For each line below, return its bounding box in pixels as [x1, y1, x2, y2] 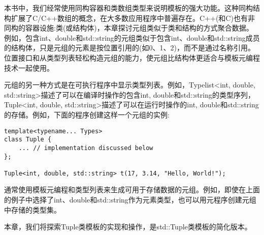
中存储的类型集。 [4, 204, 61, 215]
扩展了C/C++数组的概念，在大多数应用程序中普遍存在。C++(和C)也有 [11, 12, 248, 23]
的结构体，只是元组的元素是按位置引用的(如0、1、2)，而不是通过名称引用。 [4, 42, 255, 53]
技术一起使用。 [4, 62, 54, 73]
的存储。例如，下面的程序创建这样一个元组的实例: [4, 109, 170, 120]
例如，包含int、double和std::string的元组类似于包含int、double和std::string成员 [4, 32, 260, 43]
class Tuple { [4, 136, 52, 143]
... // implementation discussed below [18, 144, 153, 152]
